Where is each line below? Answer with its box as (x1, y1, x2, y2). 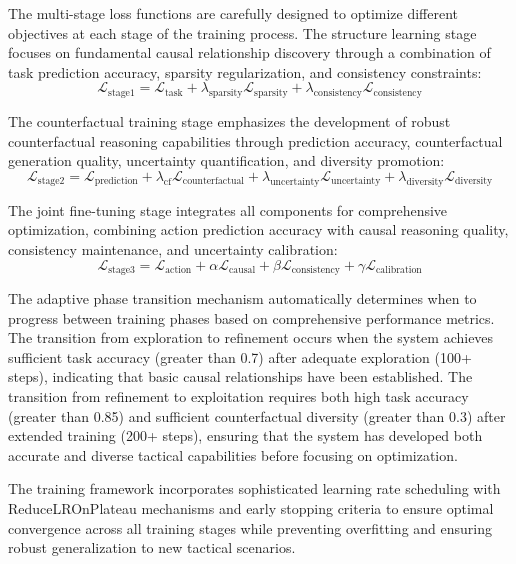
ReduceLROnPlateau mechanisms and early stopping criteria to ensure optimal (8, 497, 494, 518)
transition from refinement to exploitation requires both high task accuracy (8, 385, 469, 406)
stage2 (37, 176, 65, 187)
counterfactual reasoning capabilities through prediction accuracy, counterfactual (8, 130, 503, 151)
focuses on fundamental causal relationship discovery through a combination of (8, 42, 491, 63)
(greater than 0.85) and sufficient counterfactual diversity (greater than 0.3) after (8, 405, 506, 426)
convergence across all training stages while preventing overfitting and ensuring (8, 517, 493, 538)
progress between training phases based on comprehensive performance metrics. (8, 307, 495, 328)
